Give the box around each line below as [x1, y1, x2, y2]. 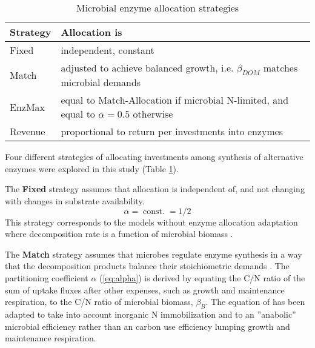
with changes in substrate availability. [5, 194, 145, 207]
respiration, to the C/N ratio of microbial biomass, [5, 295, 193, 308]
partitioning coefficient [5, 271, 88, 284]
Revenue [10, 124, 45, 139]
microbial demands [61, 75, 141, 90]
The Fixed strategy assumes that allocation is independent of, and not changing [5, 182, 305, 195]
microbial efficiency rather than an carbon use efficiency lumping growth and [5, 320, 290, 332]
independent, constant [61, 43, 154, 57]
